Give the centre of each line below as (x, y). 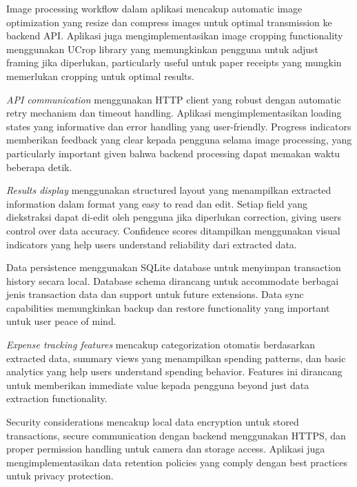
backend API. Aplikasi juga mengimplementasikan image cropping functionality (175, 36)
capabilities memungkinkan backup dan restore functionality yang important (168, 307)
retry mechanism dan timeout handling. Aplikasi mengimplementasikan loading (174, 113)
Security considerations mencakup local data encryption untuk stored (153, 422)
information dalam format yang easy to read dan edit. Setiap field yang (157, 203)
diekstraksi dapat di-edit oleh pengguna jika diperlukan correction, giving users (174, 217)
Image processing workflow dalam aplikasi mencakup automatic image (154, 8)
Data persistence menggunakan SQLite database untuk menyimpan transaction (174, 267)
